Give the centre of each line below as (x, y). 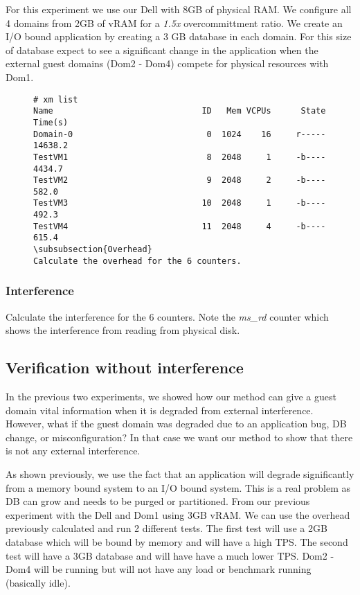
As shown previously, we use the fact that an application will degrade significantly (180, 473)
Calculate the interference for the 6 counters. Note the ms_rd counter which (167, 316)
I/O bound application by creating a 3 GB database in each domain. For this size (179, 36)
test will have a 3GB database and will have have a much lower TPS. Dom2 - (170, 555)
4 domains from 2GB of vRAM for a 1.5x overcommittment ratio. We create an (174, 23)
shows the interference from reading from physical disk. (123, 330)
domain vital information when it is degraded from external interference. (160, 410)
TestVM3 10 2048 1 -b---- (180, 203)
